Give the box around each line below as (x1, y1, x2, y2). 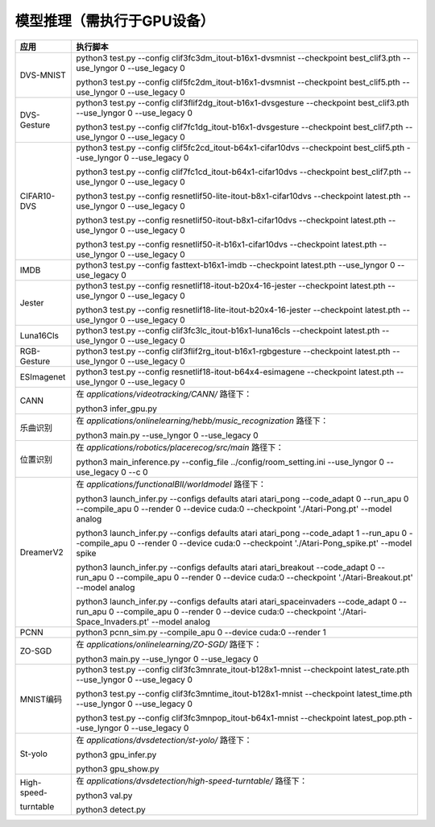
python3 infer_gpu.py (76, 403, 157, 414)
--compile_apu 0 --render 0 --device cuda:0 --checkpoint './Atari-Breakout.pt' (115, 571, 413, 583)
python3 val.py (76, 790, 133, 801)
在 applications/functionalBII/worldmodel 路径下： (76, 478, 267, 489)
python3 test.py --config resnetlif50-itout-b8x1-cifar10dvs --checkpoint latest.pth (76, 214, 387, 226)
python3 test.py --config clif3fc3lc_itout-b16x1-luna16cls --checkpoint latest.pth (76, 325, 380, 336)
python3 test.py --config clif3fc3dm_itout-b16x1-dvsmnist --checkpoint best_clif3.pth (76, 52, 401, 64)
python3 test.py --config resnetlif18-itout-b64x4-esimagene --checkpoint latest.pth (76, 366, 395, 377)
